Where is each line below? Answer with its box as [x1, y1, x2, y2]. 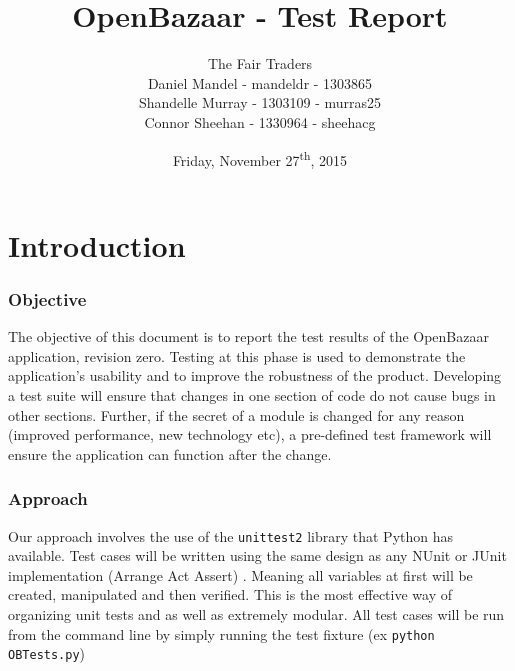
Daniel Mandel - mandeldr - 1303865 [147, 72, 373, 93]
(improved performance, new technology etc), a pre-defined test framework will [8, 424, 492, 445]
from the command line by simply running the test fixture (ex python [8, 623, 435, 644]
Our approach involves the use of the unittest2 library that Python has [8, 525, 453, 546]
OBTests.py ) [8, 643, 86, 664]
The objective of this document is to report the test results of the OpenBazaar [8, 326, 489, 347]
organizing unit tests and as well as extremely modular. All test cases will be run [8, 603, 505, 624]
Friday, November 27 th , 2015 [172, 146, 348, 170]
